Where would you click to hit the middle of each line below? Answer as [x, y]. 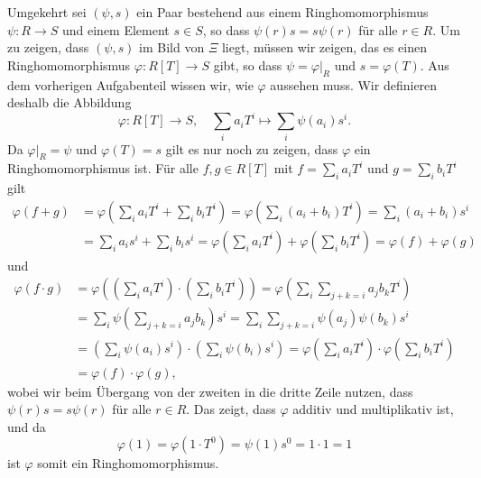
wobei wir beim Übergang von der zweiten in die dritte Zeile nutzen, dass [210, 391]
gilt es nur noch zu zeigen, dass [252, 148]
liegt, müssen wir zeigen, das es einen [324, 47]
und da [27, 426]
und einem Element [116, 29]
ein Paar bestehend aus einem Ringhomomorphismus [282, 12]
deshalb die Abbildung [69, 102]
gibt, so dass [248, 64]
